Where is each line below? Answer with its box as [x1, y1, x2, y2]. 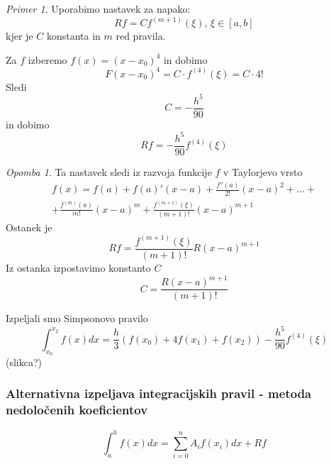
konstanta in [46, 28, 101, 43]
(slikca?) [6, 354, 43, 369]
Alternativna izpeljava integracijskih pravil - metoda [6, 385, 312, 402]
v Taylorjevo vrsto [223, 165, 303, 179]
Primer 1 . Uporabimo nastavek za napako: [6, 1, 191, 16]
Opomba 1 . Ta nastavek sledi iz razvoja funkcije [6, 165, 212, 179]
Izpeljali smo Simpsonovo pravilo [6, 311, 148, 326]
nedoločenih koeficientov [6, 401, 148, 419]
